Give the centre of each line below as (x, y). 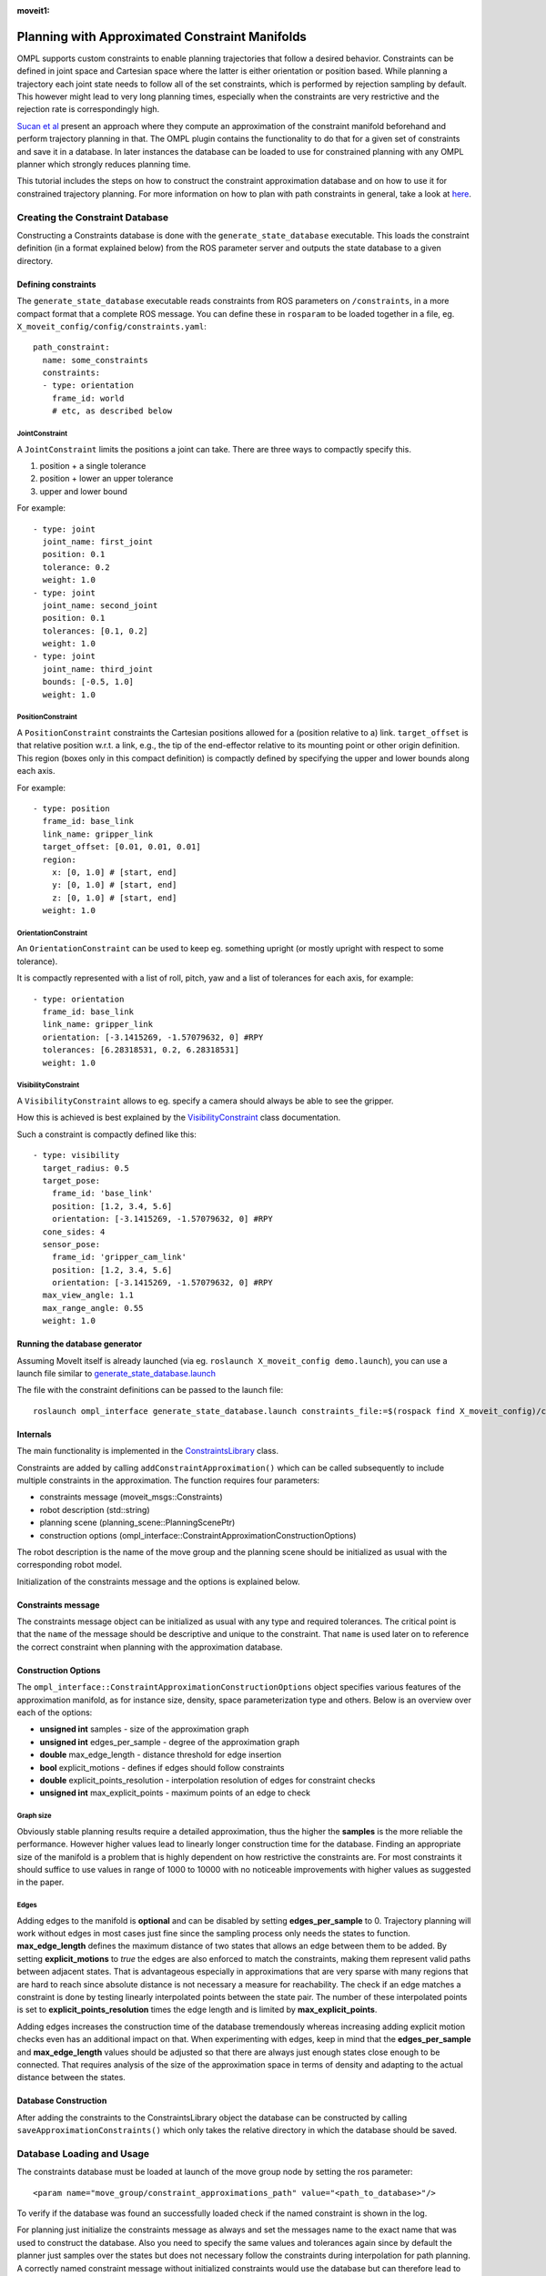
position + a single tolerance (93, 466)
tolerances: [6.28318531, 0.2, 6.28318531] (141, 1050)
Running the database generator (80, 1344)
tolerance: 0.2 (76, 567)
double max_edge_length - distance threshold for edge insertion (161, 1755)
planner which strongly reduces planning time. (104, 165)
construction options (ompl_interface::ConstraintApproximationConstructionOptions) (198, 1535)
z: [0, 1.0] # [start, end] (114, 898)
